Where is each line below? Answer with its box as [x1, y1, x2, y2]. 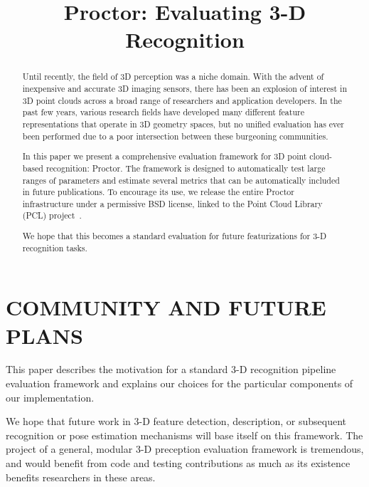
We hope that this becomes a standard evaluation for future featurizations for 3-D [22, 230, 327, 242]
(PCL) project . [22, 209, 82, 221]
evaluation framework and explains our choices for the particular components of [6, 376, 353, 391]
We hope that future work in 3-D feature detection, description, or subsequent [6, 414, 346, 429]
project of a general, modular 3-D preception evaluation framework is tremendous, [6, 441, 364, 456]
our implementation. [6, 389, 95, 404]
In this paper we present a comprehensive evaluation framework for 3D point [22, 150, 307, 162]
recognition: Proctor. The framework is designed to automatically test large [46, 162, 326, 174]
